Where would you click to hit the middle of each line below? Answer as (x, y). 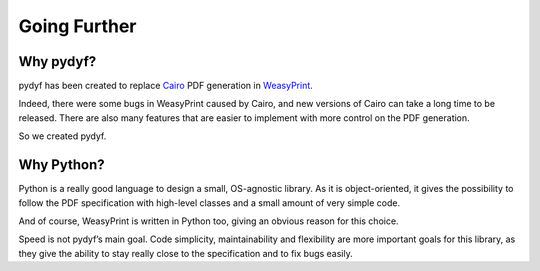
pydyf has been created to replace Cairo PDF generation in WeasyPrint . (166, 86)
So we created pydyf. (62, 136)
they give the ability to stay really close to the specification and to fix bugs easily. (186, 253)
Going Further (77, 26)
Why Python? (61, 165)
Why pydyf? (57, 61)
